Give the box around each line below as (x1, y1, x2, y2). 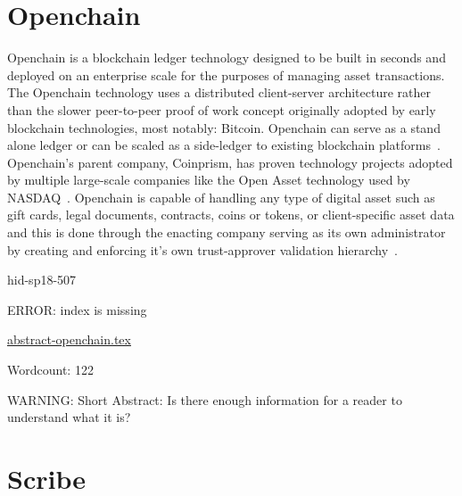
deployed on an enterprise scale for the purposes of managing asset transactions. (7, 65, 445, 84)
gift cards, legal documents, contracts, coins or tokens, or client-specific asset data (7, 205, 455, 224)
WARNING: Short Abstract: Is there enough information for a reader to (7, 390, 402, 409)
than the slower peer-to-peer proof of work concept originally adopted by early (7, 100, 436, 119)
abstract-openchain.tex (7, 330, 131, 349)
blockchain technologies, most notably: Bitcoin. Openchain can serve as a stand (7, 118, 441, 136)
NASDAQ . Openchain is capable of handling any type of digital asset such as (7, 187, 435, 206)
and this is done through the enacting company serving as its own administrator (7, 223, 446, 242)
